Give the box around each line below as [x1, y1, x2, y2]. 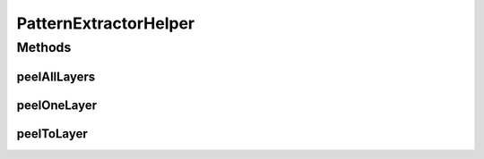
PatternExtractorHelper [16, 13, 195, 33]
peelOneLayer [16, 97, 98, 113]
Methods [16, 39, 72, 55]
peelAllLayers [16, 69, 96, 84]
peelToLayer [16, 126, 89, 141]
